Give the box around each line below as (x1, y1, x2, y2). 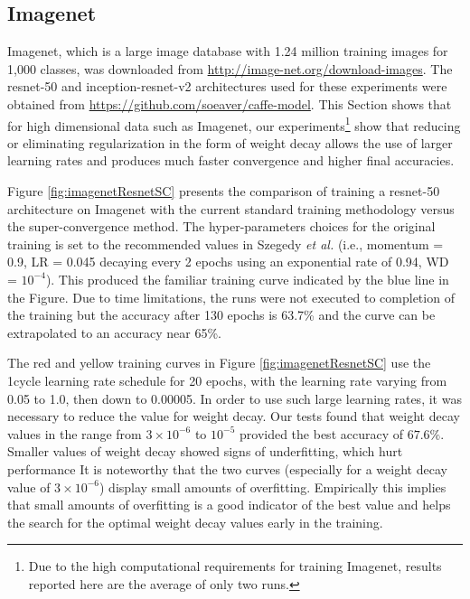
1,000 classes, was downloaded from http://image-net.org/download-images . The (7, 59, 453, 78)
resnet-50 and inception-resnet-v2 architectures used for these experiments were (7, 77, 447, 96)
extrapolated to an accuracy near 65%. (7, 323, 221, 342)
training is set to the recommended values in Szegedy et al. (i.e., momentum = (7, 234, 444, 253)
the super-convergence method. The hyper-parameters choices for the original (7, 217, 436, 236)
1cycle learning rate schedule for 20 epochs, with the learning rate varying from (7, 370, 447, 389)
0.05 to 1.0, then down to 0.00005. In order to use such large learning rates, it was (7, 388, 462, 407)
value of (7, 477, 51, 496)
